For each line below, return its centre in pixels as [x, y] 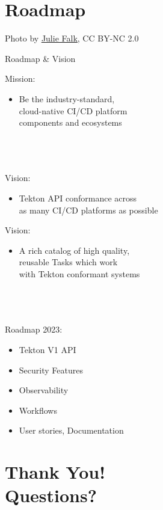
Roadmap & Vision [40, 58]
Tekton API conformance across [78, 198]
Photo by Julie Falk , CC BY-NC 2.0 [72, 38]
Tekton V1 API [48, 349]
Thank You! [55, 472]
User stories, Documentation [71, 430]
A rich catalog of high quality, [74, 250]
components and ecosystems [70, 122]
